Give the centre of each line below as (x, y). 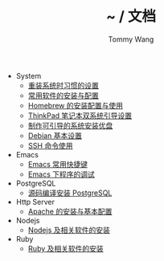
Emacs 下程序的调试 (61, 174)
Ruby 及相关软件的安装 (66, 248)
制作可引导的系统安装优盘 (70, 125)
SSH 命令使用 (50, 145)
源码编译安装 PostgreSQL (70, 193)
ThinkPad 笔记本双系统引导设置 (80, 115)
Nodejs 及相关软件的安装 (69, 230)
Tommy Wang (131, 39)
